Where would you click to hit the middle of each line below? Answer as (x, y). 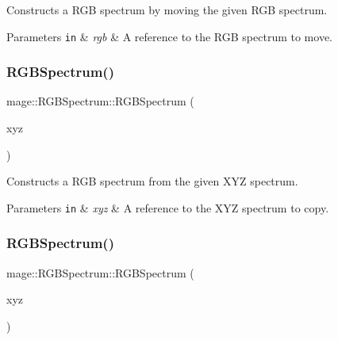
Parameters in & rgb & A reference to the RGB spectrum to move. (169, 36)
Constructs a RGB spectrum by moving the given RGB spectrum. (167, 10)
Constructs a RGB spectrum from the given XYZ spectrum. (152, 181)
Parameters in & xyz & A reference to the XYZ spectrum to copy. (168, 207)
